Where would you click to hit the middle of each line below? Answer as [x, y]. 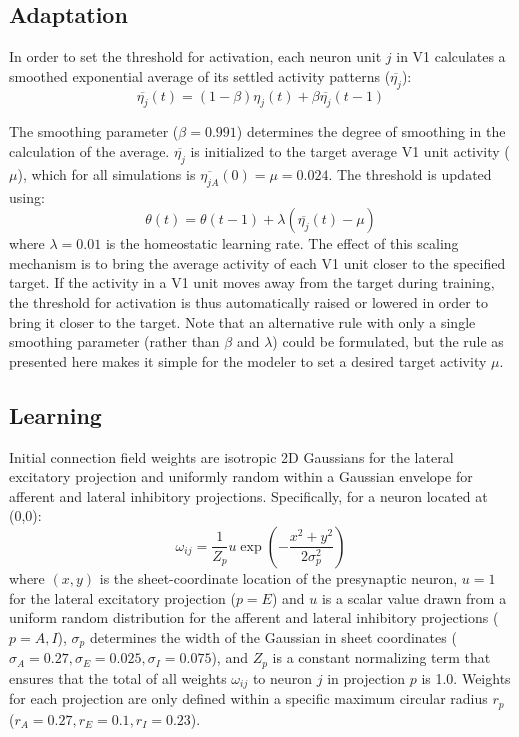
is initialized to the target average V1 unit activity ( [350, 150]
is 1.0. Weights [466, 677]
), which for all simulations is [106, 173]
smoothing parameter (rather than [114, 341]
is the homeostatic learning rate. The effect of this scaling [282, 243]
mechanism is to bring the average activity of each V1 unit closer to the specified [257, 262]
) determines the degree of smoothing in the [371, 131]
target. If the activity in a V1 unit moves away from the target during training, [252, 282]
